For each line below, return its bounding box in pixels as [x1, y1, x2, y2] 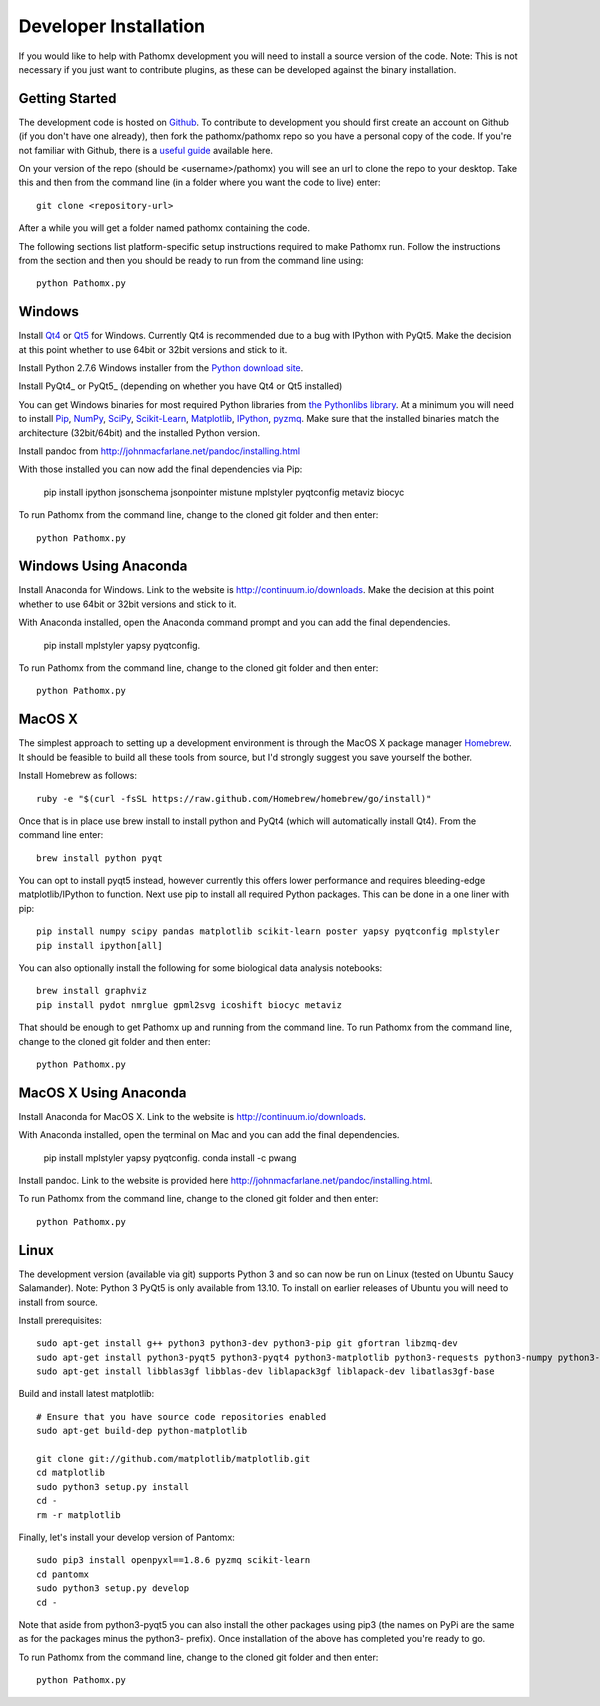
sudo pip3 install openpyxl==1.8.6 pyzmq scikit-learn [36, 1555, 311, 1566]
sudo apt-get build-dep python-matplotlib [36, 1425, 248, 1437]
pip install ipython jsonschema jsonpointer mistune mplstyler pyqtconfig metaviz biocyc [43, 486, 405, 498]
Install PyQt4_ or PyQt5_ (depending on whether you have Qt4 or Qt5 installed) [18, 380, 343, 392]
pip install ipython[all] [36, 940, 164, 951]
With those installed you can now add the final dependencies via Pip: [18, 463, 303, 475]
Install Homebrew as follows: [18, 770, 137, 782]
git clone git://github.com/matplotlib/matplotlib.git [36, 1453, 311, 1465]
